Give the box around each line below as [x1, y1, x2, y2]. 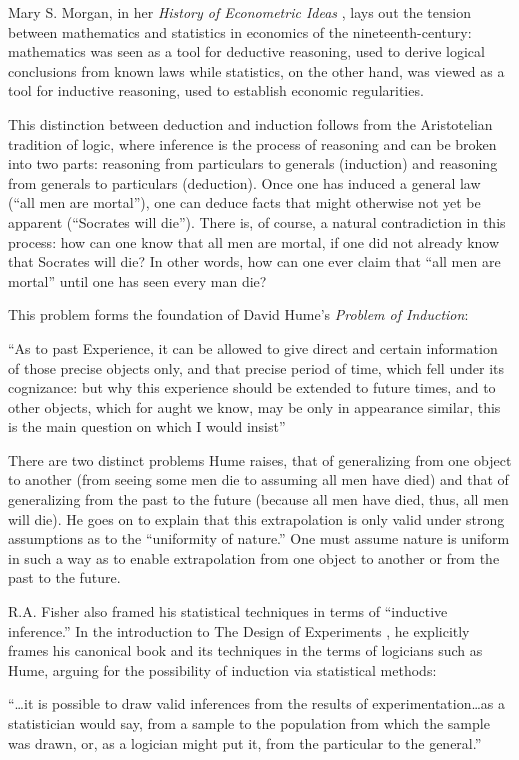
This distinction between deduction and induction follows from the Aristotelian [8, 113, 493, 134]
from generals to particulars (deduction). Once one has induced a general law [8, 172, 481, 193]
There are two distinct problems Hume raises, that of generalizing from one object [8, 449, 512, 470]
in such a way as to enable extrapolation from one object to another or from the [8, 547, 500, 568]
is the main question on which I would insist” [8, 416, 286, 437]
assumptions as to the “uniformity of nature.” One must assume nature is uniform [8, 528, 510, 549]
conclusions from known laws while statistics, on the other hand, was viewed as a [8, 60, 505, 81]
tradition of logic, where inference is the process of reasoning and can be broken [8, 133, 497, 154]
